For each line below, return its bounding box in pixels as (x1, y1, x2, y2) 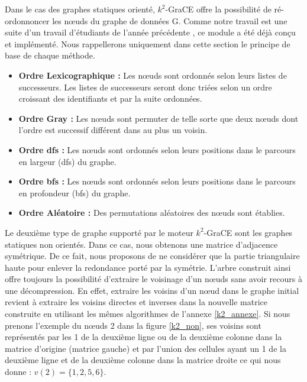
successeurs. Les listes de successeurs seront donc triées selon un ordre (18, 80, 272, 93)
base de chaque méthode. (5, 49, 95, 61)
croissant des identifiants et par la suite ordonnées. (18, 92, 202, 105)
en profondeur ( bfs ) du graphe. (18, 186, 131, 199)
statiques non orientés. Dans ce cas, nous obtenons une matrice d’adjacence (5, 238, 278, 250)
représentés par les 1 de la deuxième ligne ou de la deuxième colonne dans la (5, 331, 282, 343)
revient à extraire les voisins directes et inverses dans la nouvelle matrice (5, 296, 268, 308)
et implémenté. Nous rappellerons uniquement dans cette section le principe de (5, 37, 290, 50)
